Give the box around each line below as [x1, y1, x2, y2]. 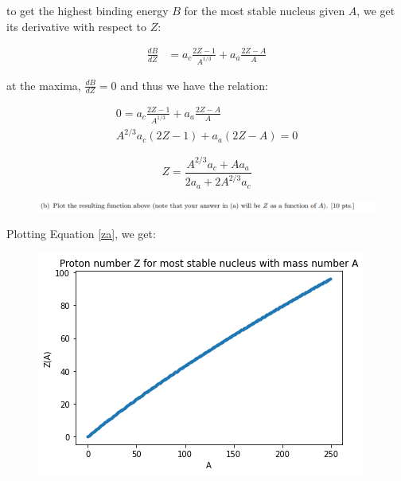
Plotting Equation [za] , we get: [6, 225, 156, 242]
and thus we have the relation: [120, 76, 268, 93]
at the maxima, [6, 76, 81, 93]
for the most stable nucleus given [184, 2, 345, 18]
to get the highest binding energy [6, 2, 169, 18]
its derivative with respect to [6, 18, 146, 34]
